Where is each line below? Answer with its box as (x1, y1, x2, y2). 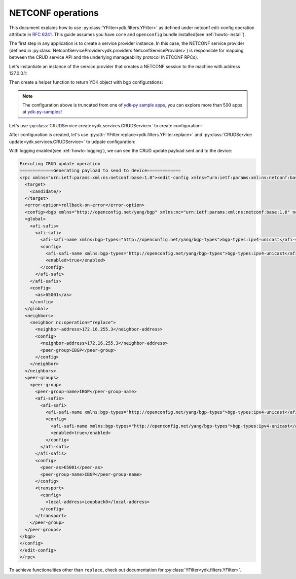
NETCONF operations (9, 7, 99, 18)
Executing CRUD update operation (19, 161, 101, 166)
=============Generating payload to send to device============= (19, 168, 181, 174)
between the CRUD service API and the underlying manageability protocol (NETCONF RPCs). (9, 54, 198, 60)
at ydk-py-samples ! (22, 109, 62, 115)
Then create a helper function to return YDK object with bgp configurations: (9, 79, 163, 85)
